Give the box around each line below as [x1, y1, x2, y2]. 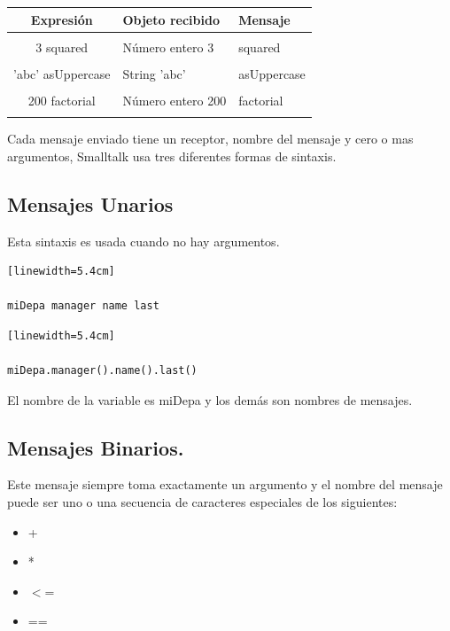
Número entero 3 [122, 37, 214, 56]
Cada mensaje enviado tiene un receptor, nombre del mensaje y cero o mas [7, 129, 414, 148]
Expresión [30, 10, 93, 28]
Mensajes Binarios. [7, 433, 184, 461]
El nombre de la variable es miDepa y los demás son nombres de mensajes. [7, 390, 413, 409]
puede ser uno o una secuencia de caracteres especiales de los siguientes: [7, 493, 398, 511]
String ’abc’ [122, 64, 186, 82]
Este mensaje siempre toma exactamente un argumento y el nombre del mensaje [7, 475, 443, 494]
